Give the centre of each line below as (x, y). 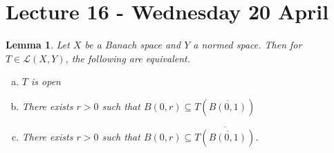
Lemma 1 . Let (38, 45)
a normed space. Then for (248, 45)
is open (46, 81)
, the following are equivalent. (128, 58)
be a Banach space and (133, 45)
